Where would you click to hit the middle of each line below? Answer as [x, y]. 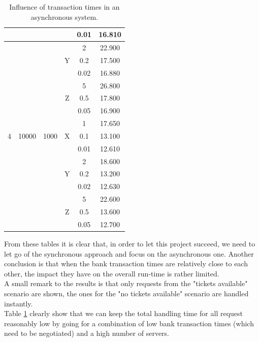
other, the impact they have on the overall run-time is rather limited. [112, 273]
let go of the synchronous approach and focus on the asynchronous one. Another [129, 253]
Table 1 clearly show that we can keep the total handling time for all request [124, 313]
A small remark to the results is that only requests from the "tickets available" [126, 283]
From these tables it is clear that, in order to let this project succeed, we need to [130, 243]
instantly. [19, 303]
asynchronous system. [64, 17]
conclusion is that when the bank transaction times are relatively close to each [126, 263]
